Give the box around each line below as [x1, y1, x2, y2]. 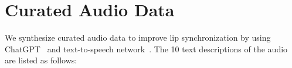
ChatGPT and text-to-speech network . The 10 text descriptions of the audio [5, 42, 288, 55]
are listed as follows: [5, 54, 77, 66]
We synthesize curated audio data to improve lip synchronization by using [5, 31, 271, 44]
